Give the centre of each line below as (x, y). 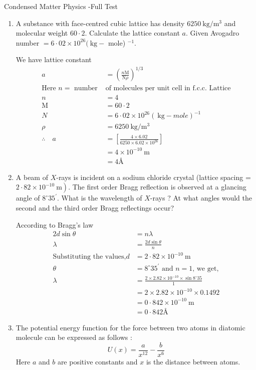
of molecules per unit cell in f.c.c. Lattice (168, 88)
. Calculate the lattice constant (132, 33)
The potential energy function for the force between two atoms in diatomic (131, 327)
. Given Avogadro (213, 33)
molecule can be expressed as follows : (74, 337)
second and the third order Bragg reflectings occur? (95, 208)
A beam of (32, 177)
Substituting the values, (89, 257)
